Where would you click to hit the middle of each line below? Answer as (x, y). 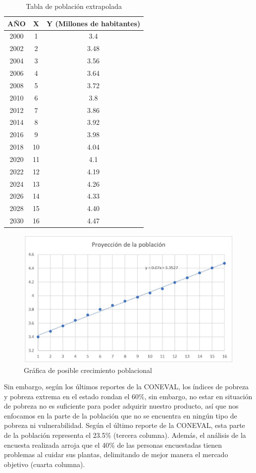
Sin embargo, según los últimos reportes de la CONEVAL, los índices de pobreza (127, 387)
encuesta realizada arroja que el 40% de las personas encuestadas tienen (113, 445)
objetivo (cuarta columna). (45, 464)
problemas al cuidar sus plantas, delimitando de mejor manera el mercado (116, 454)
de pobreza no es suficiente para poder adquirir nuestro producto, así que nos (121, 406)
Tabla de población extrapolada (74, 6)
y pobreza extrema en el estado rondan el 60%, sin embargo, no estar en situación (128, 396)
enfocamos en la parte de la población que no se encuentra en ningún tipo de (121, 415)
